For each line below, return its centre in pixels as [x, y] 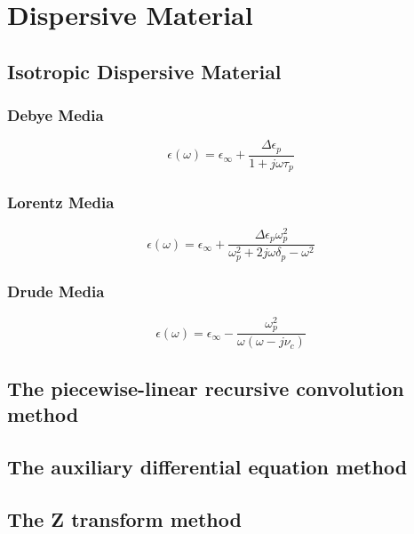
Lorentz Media [61, 202]
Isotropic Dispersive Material [144, 71]
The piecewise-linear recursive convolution [206, 388]
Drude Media [56, 291]
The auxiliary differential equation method [207, 466]
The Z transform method [124, 518]
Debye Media [56, 115]
